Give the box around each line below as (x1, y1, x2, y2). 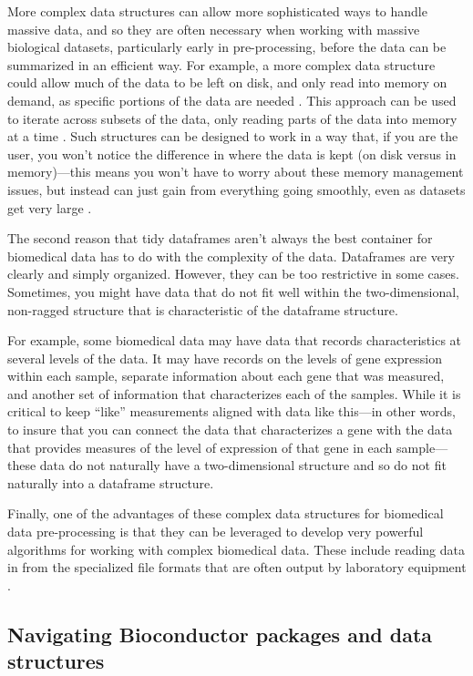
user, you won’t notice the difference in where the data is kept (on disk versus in (7, 144, 457, 163)
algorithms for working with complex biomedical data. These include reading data (7, 539, 465, 558)
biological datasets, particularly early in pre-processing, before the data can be (7, 37, 447, 56)
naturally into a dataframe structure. (7, 473, 214, 492)
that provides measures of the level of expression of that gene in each (7, 437, 393, 456)
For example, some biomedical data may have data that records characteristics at (7, 331, 462, 350)
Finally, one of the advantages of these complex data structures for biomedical (7, 504, 444, 523)
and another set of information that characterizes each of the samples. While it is (7, 384, 461, 403)
